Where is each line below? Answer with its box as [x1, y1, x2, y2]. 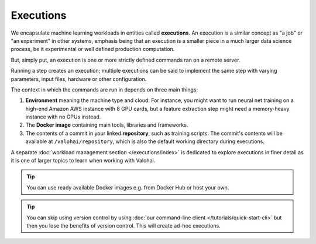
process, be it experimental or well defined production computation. [11, 46, 175, 53]
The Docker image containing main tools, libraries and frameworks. [25, 121, 188, 128]
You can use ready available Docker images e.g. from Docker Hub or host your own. [26, 184, 229, 191]
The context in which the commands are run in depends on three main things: [11, 86, 198, 93]
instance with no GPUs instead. [25, 113, 101, 120]
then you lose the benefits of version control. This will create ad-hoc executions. [26, 222, 221, 229]
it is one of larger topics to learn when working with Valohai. [11, 157, 156, 164]
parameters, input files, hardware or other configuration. [11, 75, 147, 82]
